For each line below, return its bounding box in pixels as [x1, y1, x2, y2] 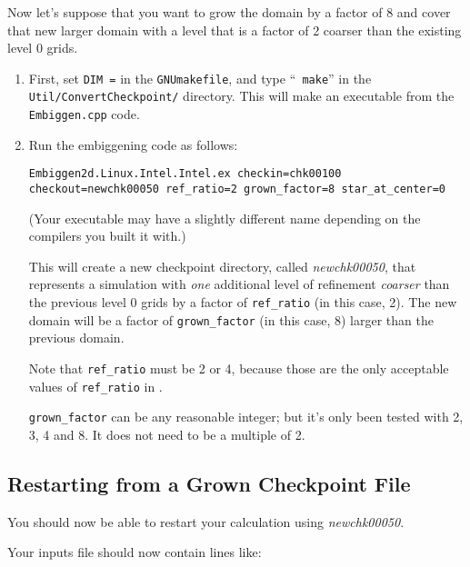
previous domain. [28, 328, 125, 347]
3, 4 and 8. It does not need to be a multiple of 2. [28, 424, 305, 443]
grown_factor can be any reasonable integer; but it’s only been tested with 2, [28, 407, 464, 426]
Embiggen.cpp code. [28, 104, 140, 124]
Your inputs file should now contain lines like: [7, 542, 262, 562]
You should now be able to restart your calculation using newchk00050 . [7, 512, 405, 531]
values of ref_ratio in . [28, 376, 163, 395]
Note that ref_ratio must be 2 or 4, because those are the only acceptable [28, 358, 449, 377]
